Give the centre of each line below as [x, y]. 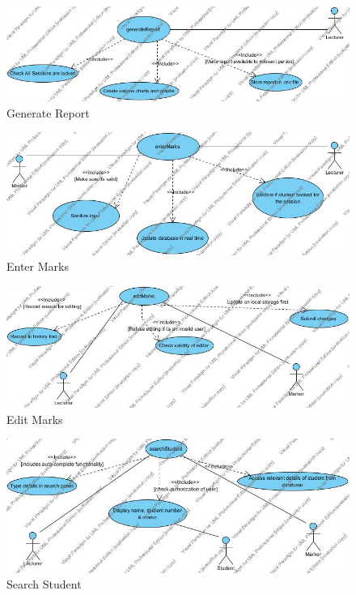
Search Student [44, 584]
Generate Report [48, 112]
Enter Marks [38, 266]
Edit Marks [35, 419]
